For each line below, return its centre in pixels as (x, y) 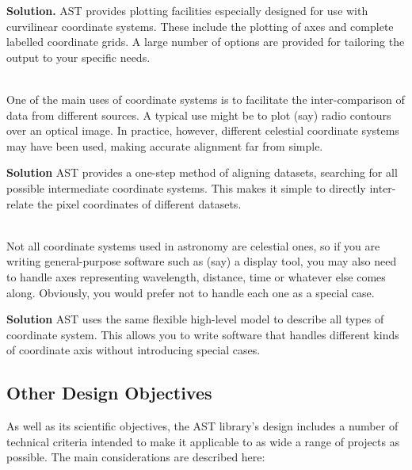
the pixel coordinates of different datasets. (139, 203)
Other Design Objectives (109, 393)
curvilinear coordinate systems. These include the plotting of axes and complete (200, 26)
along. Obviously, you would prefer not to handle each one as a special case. (191, 292)
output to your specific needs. (78, 57)
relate (20, 203)
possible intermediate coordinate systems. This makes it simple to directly (186, 187)
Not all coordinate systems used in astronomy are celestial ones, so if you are (193, 245)
